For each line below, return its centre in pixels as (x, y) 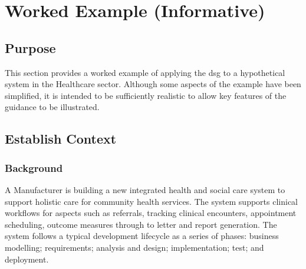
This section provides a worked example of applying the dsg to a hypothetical (145, 72)
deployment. (27, 259)
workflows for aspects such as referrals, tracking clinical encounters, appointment (151, 213)
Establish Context (61, 139)
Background (34, 167)
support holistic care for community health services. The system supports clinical (152, 201)
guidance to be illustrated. (52, 107)
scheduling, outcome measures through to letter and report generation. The (141, 224)
